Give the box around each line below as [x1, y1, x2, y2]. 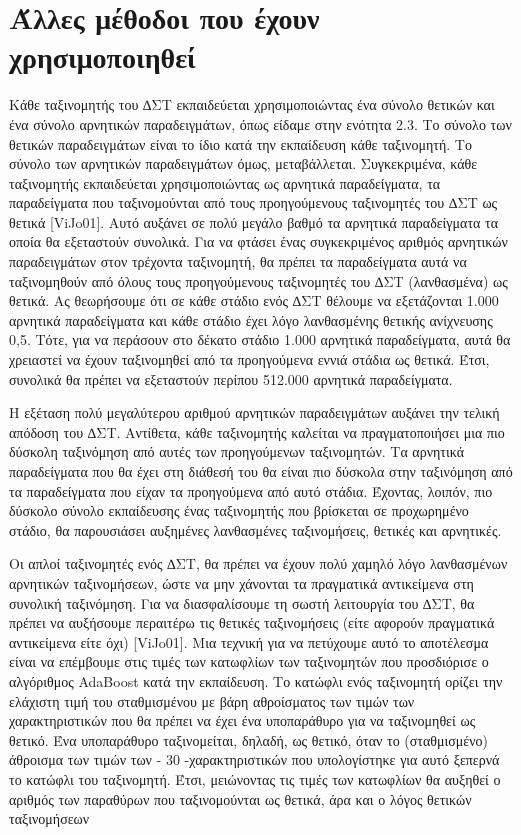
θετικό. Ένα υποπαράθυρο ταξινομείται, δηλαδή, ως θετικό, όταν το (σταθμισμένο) [9, 729, 488, 750]
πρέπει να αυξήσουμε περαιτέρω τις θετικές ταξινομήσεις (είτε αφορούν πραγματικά [9, 612, 495, 633]
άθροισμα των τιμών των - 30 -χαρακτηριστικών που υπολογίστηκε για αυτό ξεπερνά [9, 749, 500, 770]
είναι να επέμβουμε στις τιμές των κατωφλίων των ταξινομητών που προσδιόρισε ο [9, 651, 489, 672]
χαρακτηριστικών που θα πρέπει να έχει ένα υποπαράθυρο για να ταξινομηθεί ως [9, 710, 476, 731]
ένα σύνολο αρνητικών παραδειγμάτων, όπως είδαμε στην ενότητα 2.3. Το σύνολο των [9, 113, 512, 134]
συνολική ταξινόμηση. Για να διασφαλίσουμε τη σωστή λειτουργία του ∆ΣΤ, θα [9, 592, 475, 613]
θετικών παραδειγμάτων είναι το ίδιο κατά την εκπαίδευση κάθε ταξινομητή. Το [9, 133, 472, 154]
